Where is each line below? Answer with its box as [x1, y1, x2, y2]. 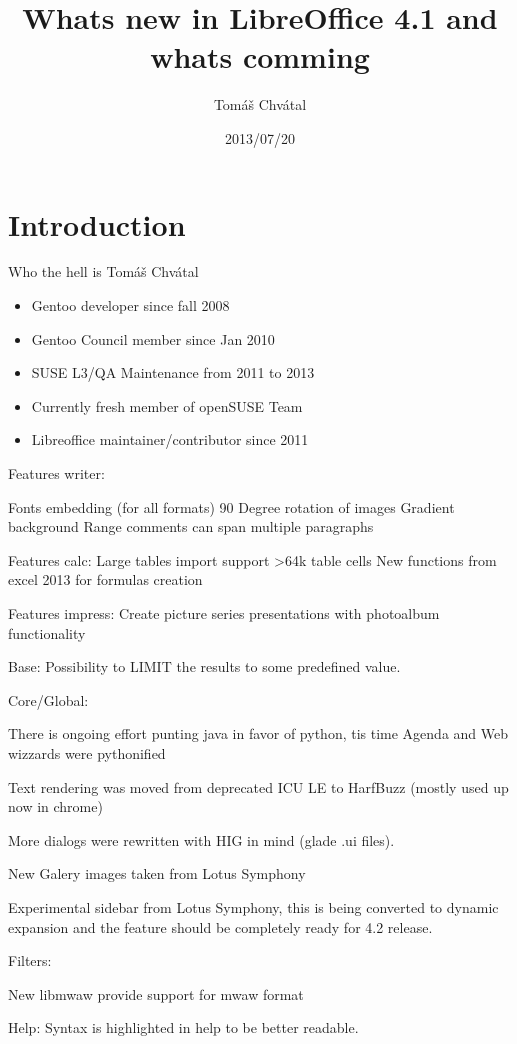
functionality [8, 622, 86, 643]
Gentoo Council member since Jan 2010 [31, 328, 275, 349]
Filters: [8, 950, 52, 971]
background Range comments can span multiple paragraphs [8, 516, 374, 537]
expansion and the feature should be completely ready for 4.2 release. [8, 916, 433, 937]
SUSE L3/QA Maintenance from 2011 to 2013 [31, 362, 315, 383]
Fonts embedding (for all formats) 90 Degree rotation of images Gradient [8, 496, 455, 517]
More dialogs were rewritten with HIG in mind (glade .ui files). [8, 829, 395, 850]
